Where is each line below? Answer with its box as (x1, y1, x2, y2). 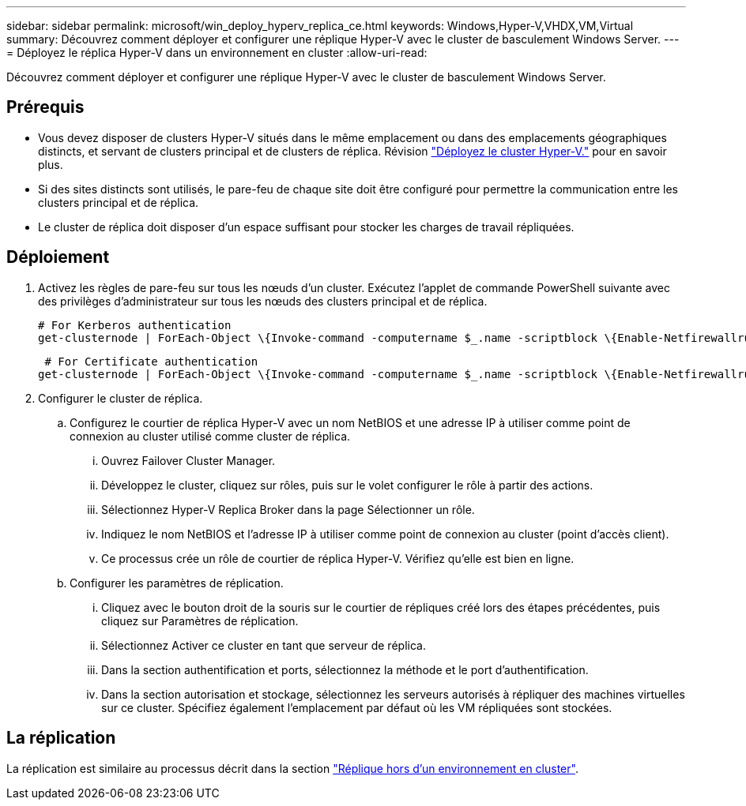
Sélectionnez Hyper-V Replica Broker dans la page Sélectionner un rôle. (101, 502, 475, 516)
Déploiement (6, 247, 110, 268)
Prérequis (6, 97, 85, 118)
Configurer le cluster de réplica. (38, 391, 203, 405)
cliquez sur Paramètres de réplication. (101, 613, 299, 628)
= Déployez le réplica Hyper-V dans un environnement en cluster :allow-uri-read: (6, 46, 428, 59)
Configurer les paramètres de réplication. (70, 575, 284, 590)
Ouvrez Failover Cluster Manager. (101, 453, 276, 467)
